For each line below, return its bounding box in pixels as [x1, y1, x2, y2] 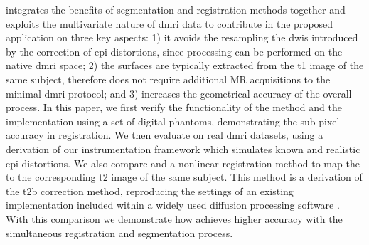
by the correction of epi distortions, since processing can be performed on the [6, 43, 343, 58]
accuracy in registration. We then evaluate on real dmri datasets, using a [6, 127, 323, 142]
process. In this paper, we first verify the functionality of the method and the [6, 100, 342, 115]
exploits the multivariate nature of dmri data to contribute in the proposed [6, 16, 333, 31]
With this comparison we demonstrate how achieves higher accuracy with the [6, 211, 343, 226]
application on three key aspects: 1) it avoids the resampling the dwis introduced [6, 30, 358, 45]
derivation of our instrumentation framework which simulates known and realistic [6, 141, 360, 156]
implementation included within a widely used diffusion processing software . [6, 197, 340, 212]
